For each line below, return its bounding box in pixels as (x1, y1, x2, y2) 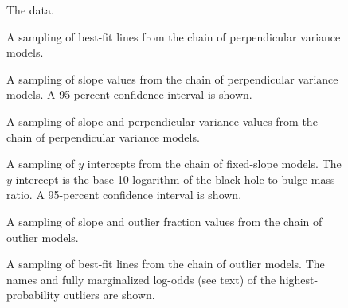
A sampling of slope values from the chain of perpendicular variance (6, 70, 338, 87)
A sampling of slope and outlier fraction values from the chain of (6, 212, 323, 229)
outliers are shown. (63, 287, 155, 303)
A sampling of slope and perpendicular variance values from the (6, 112, 318, 129)
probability (6, 287, 60, 303)
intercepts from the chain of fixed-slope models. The (87, 155, 342, 172)
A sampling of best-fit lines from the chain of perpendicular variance (6, 28, 341, 45)
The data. (6, 2, 54, 18)
